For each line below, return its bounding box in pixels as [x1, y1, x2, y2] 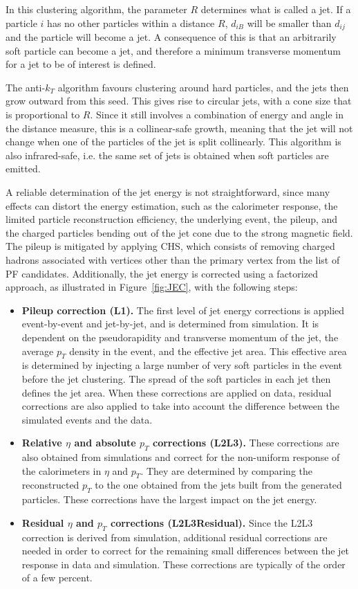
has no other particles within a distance [47, 15, 215, 30]
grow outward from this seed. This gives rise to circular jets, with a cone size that [6, 93, 352, 108]
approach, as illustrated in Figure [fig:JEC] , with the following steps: [6, 280, 298, 294]
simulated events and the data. [21, 412, 153, 426]
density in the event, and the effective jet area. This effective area [69, 343, 347, 358]
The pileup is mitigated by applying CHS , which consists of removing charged [6, 239, 335, 253]
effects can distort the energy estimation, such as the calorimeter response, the [6, 198, 338, 212]
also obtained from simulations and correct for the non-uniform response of [21, 450, 340, 464]
